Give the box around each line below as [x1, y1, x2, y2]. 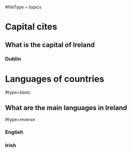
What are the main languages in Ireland [5, 104, 128, 112]
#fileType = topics [5, 4, 42, 10]
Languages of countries [5, 73, 105, 85]
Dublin [5, 55, 21, 62]
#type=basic [5, 89, 31, 95]
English [5, 129, 24, 136]
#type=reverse [5, 117, 35, 123]
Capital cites [5, 22, 57, 32]
